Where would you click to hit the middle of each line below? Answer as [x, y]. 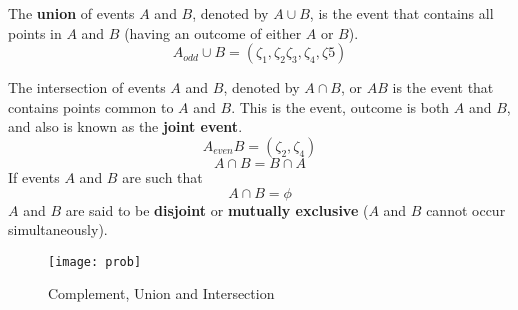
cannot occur [466, 209]
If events [34, 176]
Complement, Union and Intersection [161, 293]
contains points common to [91, 106]
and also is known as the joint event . [125, 126]
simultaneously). [58, 229]
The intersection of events [87, 87]
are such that [162, 176]
